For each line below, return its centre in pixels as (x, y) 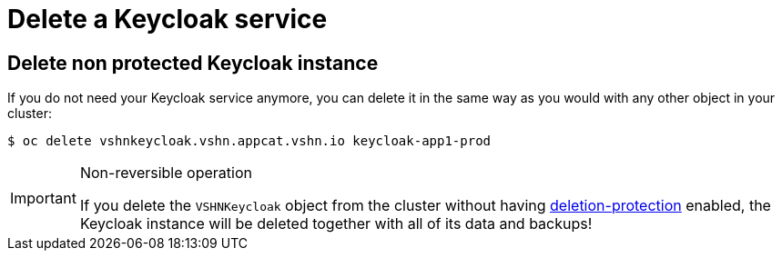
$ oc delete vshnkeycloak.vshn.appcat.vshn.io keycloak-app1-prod (249, 141)
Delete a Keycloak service (168, 19)
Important (43, 198)
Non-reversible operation (166, 173)
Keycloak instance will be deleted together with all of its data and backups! (336, 224)
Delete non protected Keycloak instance (193, 63)
